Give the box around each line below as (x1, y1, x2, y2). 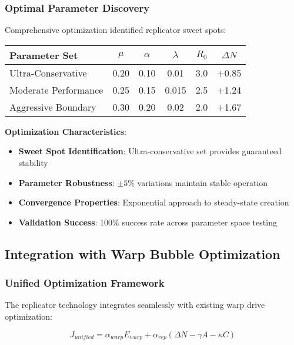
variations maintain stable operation (137, 176, 268, 188)
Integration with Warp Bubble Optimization (5, 244, 280, 263)
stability (18, 157, 48, 168)
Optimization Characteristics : (5, 125, 126, 137)
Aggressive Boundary (9, 99, 96, 114)
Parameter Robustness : (18, 176, 115, 188)
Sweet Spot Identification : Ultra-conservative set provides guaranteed (18, 145, 282, 157)
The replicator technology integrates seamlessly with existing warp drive (5, 298, 265, 311)
